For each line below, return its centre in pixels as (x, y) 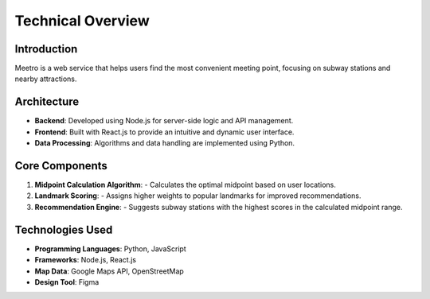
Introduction (46, 49)
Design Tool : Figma (67, 282)
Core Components (61, 166)
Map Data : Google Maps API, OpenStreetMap (109, 271)
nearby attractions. (46, 79)
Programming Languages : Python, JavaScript (110, 249)
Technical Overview (82, 21)
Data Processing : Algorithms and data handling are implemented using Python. (164, 143)
